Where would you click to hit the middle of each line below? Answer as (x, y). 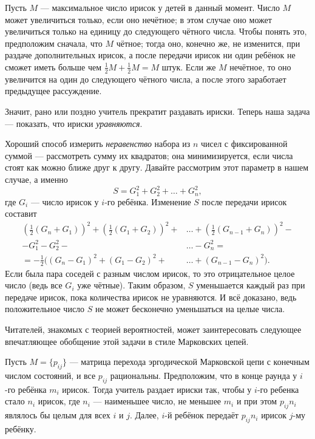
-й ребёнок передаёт (202, 415)
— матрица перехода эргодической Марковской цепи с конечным (189, 362)
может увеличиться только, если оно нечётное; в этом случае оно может (138, 19)
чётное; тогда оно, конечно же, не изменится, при (208, 43)
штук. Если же (189, 66)
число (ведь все (34, 285)
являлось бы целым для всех (58, 415)
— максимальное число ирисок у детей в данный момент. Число (160, 7)
